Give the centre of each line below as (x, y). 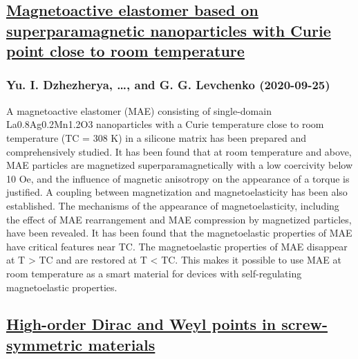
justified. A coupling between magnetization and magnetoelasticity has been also (177, 192)
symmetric (45, 344)
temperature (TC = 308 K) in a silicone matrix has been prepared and (156, 137)
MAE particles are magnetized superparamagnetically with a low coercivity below (180, 165)
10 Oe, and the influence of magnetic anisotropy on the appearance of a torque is (178, 178)
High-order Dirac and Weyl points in (141, 324)
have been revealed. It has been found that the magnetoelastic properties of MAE (179, 233)
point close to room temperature (125, 51)
